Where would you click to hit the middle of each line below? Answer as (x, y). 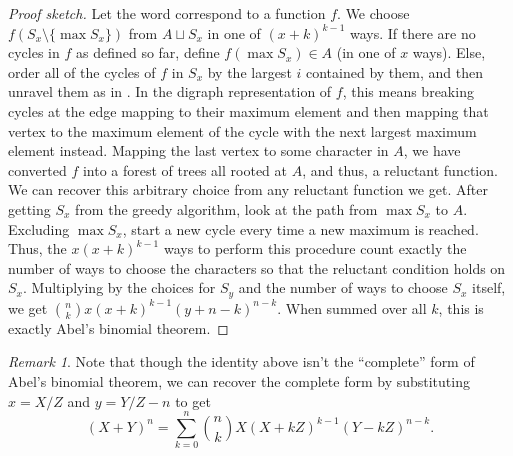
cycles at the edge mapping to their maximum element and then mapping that (248, 110)
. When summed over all (352, 307)
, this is (461, 307)
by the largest (249, 71)
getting (29, 208)
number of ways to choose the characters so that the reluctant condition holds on (257, 267)
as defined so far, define (147, 52)
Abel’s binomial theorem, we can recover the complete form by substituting (239, 380)
